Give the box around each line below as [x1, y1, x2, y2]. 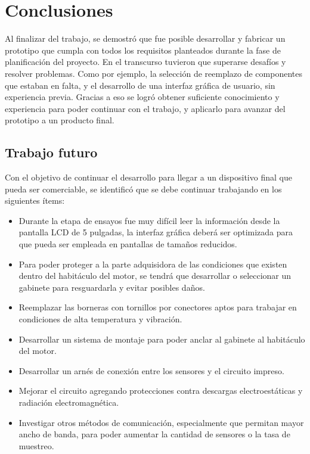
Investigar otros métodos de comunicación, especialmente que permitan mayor [18, 416, 304, 428]
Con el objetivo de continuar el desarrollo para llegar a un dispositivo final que [5, 171, 292, 184]
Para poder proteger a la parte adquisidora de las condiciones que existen [18, 257, 287, 270]
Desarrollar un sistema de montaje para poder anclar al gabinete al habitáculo [18, 332, 305, 345]
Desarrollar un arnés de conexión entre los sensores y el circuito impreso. [18, 364, 284, 377]
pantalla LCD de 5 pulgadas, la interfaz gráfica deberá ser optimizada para [18, 226, 293, 238]
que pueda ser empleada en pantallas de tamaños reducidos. [18, 238, 237, 250]
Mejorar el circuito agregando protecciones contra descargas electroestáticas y [18, 384, 303, 397]
